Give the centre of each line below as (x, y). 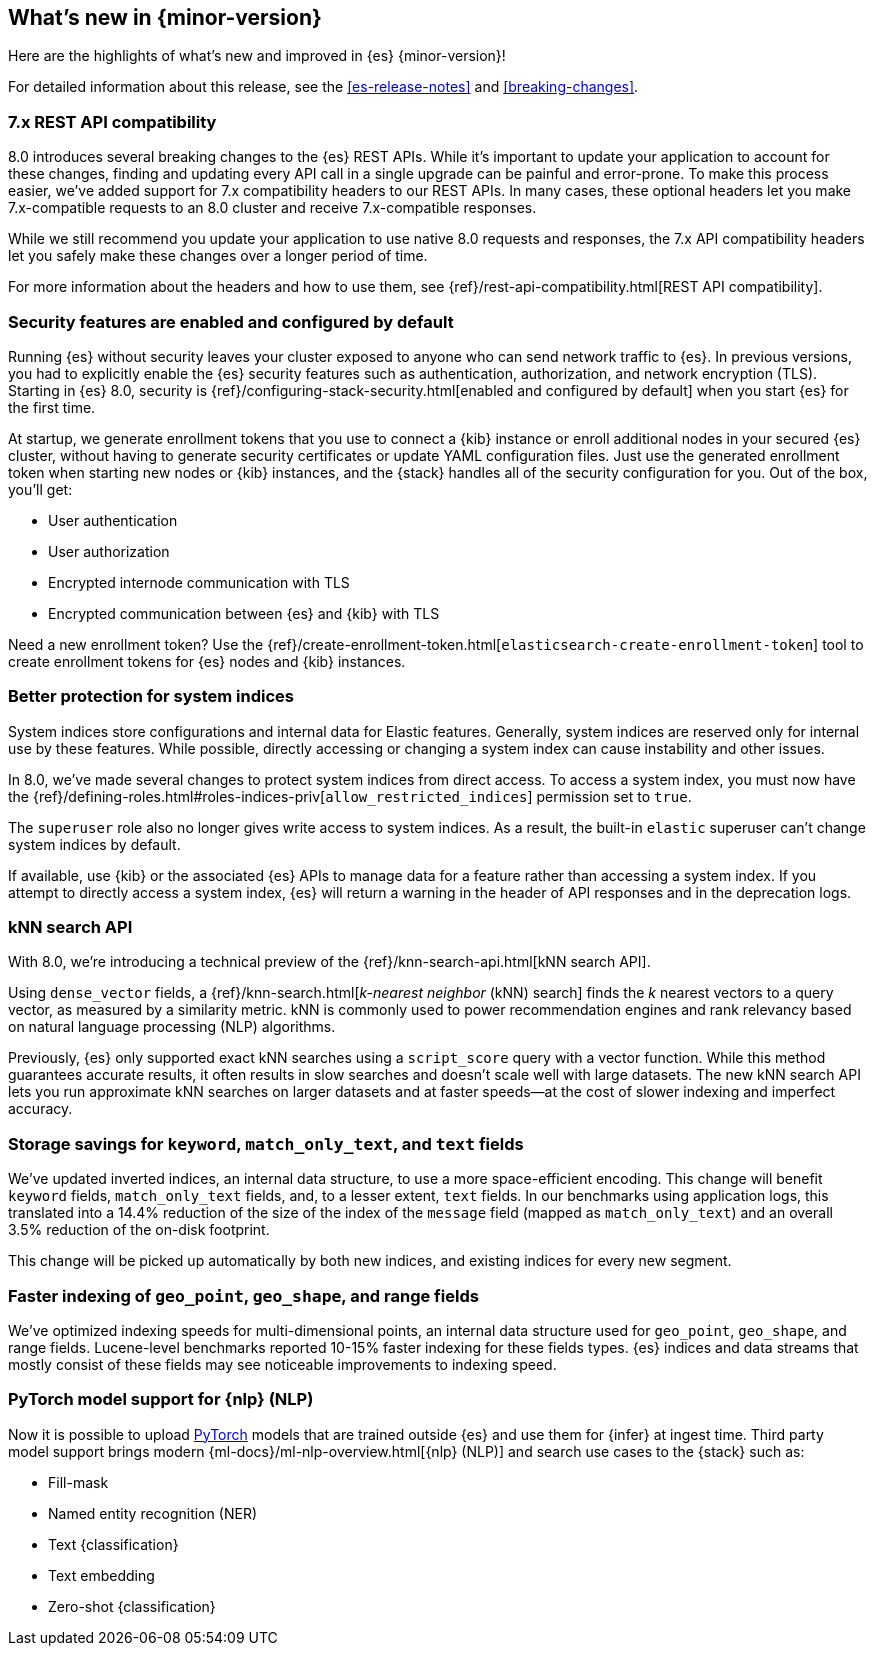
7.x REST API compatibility (112, 121)
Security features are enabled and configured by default (231, 321)
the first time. (52, 407)
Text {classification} (113, 1544)
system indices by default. (94, 844)
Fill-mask (78, 1482)
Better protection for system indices (151, 696)
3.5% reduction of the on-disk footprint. (139, 1230)
